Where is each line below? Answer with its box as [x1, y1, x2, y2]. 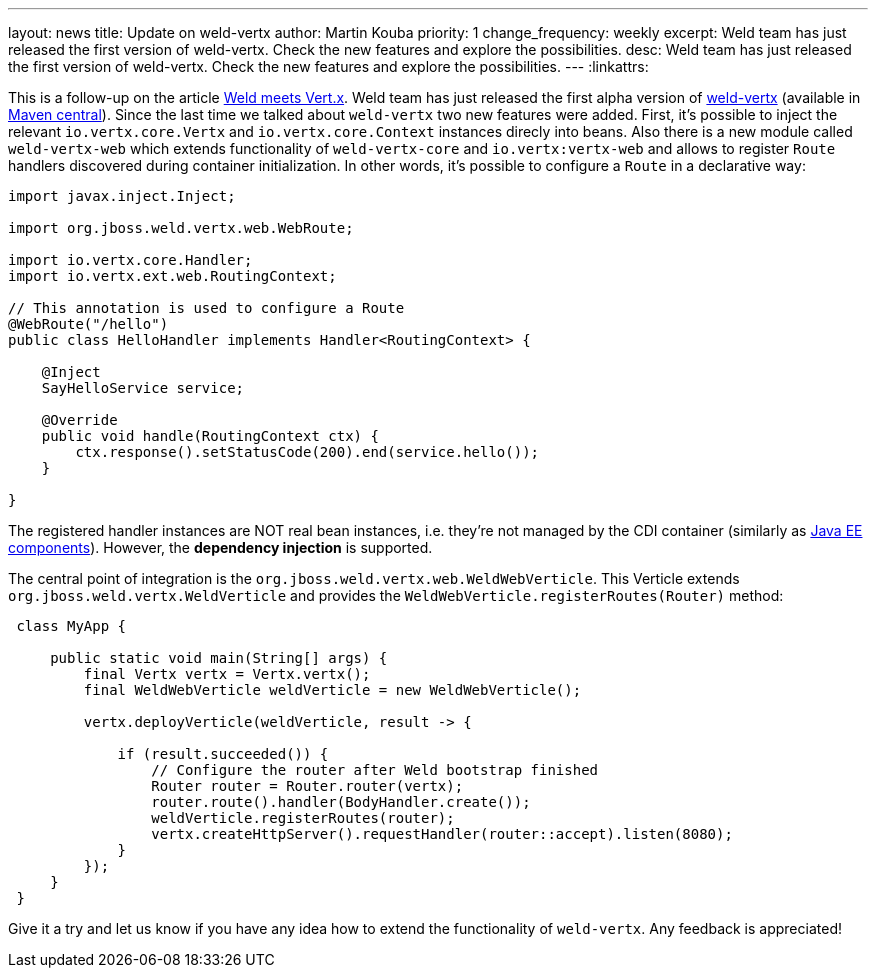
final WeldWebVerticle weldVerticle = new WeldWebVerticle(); [83, 682, 582, 698]
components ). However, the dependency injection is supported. [8, 539, 433, 556]
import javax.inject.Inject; [8, 188, 236, 204]
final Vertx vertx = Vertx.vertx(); [83, 666, 371, 682]
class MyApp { [16, 618, 127, 634]
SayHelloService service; [41, 380, 245, 396]
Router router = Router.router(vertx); [151, 778, 464, 794]
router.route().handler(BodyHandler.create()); [151, 794, 531, 810]
